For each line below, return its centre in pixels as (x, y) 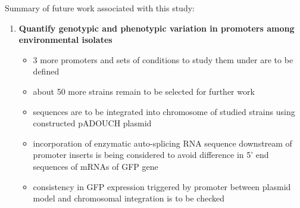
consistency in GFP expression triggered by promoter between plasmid (162, 186)
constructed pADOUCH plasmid (92, 123)
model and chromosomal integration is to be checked (129, 198)
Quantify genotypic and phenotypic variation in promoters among (157, 28)
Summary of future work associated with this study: (100, 8)
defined (46, 71)
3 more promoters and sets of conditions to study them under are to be (163, 59)
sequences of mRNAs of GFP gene (96, 166)
